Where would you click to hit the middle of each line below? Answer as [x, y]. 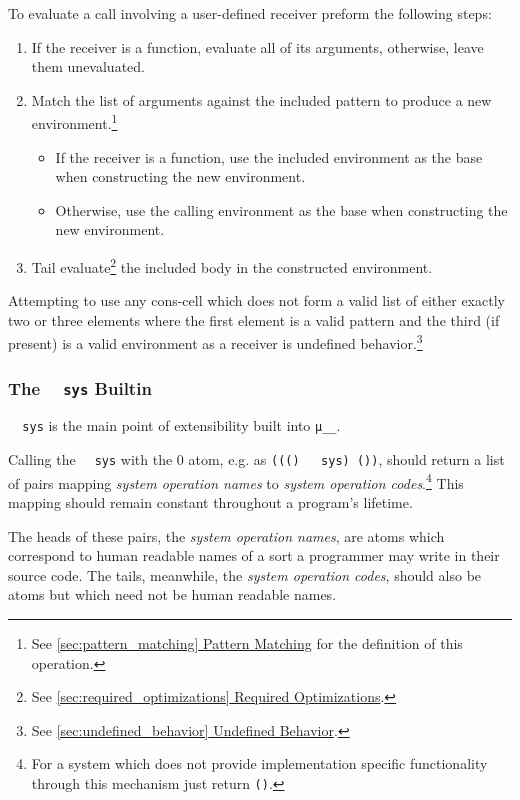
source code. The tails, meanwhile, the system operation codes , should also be [245, 574]
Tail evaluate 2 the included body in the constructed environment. [232, 265]
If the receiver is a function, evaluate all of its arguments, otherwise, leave [257, 46]
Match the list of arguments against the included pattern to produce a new [261, 99]
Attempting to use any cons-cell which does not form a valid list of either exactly [256, 300]
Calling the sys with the [90, 459]
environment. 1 [74, 122]
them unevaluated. [88, 66]
